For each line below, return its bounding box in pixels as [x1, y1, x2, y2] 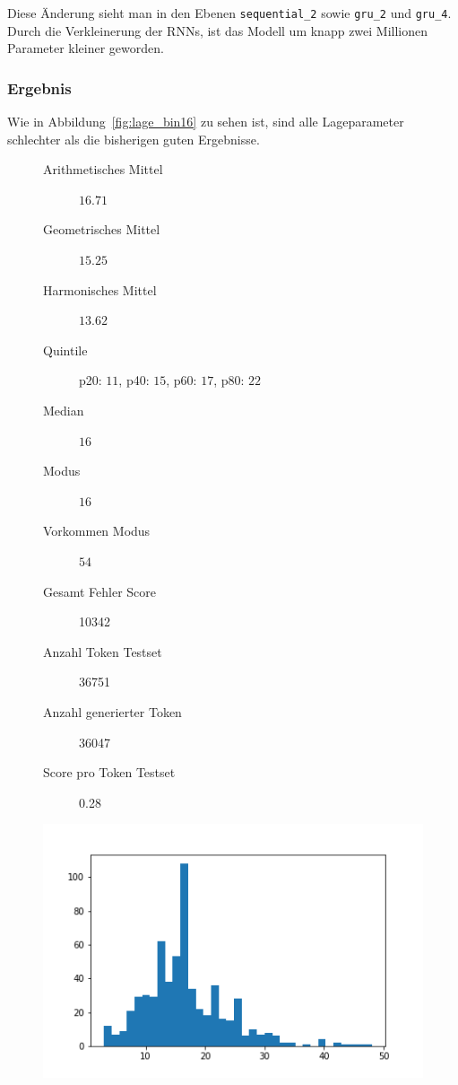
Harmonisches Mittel [43, 280, 157, 299]
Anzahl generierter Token [43, 702, 182, 721]
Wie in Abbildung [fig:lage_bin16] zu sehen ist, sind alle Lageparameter [7, 112, 404, 131]
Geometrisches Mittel [43, 220, 160, 239]
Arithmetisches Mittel [43, 160, 163, 179]
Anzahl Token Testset [43, 642, 162, 661]
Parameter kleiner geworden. [7, 39, 164, 57]
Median [43, 401, 84, 419]
